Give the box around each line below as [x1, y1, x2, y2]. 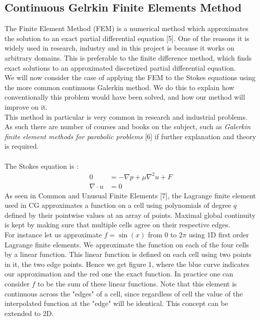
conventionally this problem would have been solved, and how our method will [5, 92, 245, 102]
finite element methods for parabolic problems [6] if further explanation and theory [5, 131, 256, 141]
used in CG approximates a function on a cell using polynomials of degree [5, 200, 231, 210]
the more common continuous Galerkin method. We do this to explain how [5, 82, 234, 92]
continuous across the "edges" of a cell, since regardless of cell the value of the [5, 288, 243, 298]
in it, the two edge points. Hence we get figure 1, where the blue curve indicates [5, 258, 249, 269]
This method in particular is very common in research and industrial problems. [5, 111, 247, 122]
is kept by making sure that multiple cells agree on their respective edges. [5, 219, 230, 230]
